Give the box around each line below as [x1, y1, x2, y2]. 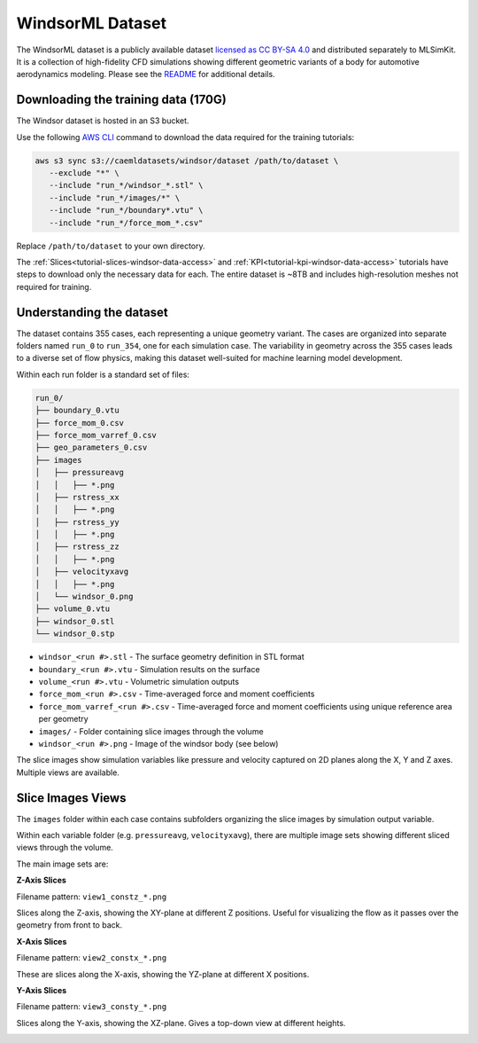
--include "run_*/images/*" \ [49, 192, 181, 203]
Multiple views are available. [16, 767, 119, 778]
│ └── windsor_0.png [35, 592, 134, 602]
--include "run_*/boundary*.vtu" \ [49, 205, 204, 216]
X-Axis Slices [16, 936, 67, 946]
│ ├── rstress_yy [35, 517, 119, 527]
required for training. [16, 281, 92, 292]
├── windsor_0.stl [35, 616, 115, 626]
